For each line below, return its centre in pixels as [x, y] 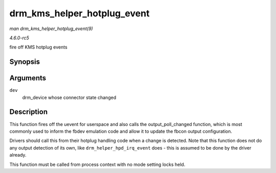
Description [29, 112]
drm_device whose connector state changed [69, 97]
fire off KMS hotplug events [38, 47]
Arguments [28, 78]
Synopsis [25, 62]
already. [18, 155]
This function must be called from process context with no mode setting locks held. [97, 164]
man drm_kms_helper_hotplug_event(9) [51, 29]
